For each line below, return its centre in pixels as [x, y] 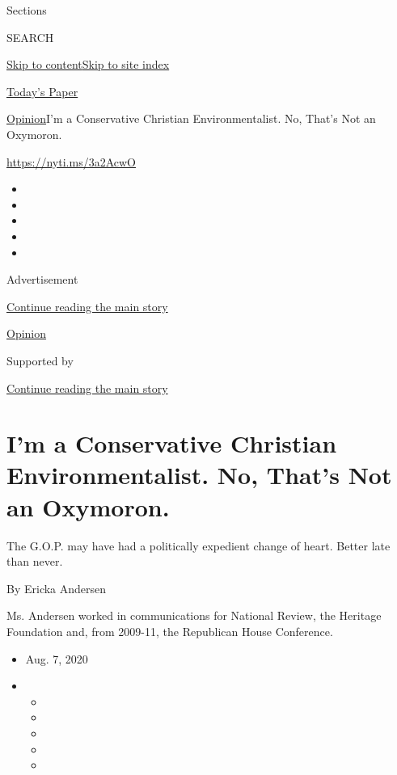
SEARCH [30, 37]
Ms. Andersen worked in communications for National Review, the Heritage [194, 615]
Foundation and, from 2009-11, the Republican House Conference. [170, 631]
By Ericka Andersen [57, 588]
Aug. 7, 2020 [57, 658]
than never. [35, 561]
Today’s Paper [42, 91]
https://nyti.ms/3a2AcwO [71, 161]
